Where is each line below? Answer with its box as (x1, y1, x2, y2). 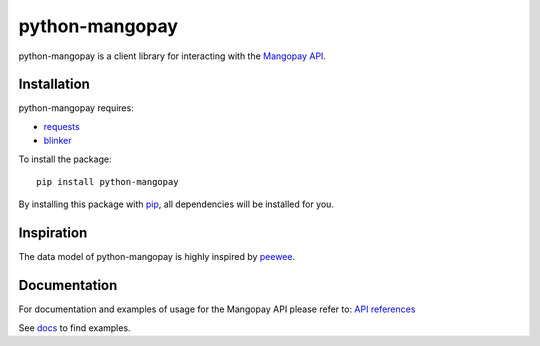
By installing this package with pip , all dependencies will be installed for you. (18, 198, 335, 210)
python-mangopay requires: (18, 102, 134, 114)
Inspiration (18, 225, 88, 242)
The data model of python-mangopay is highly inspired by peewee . (18, 251, 295, 263)
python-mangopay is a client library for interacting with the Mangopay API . (18, 50, 327, 62)
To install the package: (18, 153, 112, 165)
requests (43, 120, 80, 132)
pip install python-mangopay (36, 176, 179, 188)
